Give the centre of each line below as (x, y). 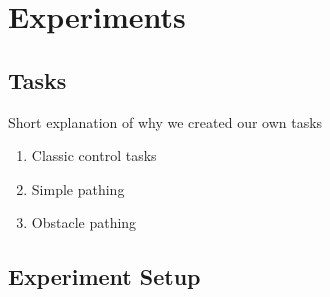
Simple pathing (78, 188)
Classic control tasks (94, 155)
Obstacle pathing (84, 222)
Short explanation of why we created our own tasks (165, 121)
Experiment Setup (104, 276)
